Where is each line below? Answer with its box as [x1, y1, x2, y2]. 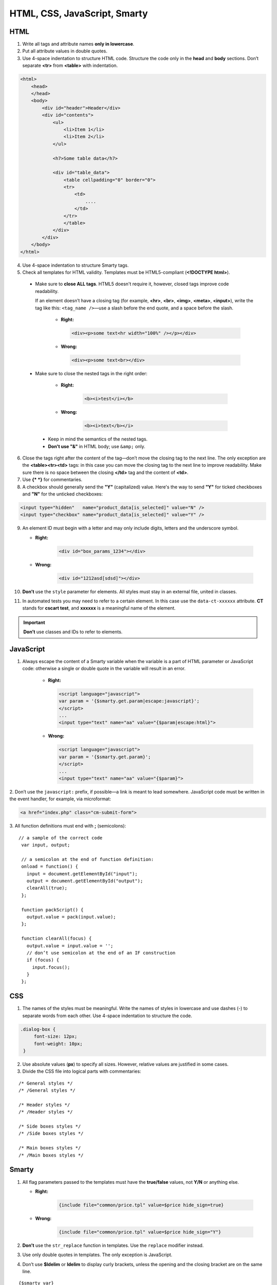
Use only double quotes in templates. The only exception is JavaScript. [22, 1252, 173, 1258]
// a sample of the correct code [18, 835, 103, 840]
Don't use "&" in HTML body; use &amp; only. [48, 443, 146, 449]
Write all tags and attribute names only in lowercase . [22, 41, 134, 47]
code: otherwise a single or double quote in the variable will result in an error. [22, 666, 186, 672]
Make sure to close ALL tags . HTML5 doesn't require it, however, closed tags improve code [35, 281, 229, 287]
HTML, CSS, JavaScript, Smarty [9, 8, 148, 19]
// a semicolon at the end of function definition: [21, 856, 154, 862]
